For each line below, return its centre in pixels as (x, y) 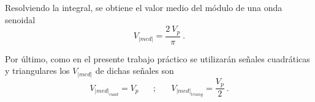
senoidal (20, 19)
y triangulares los (37, 71)
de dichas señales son (135, 71)
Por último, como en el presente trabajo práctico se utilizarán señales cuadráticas (157, 58)
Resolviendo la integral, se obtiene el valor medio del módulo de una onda (144, 7)
